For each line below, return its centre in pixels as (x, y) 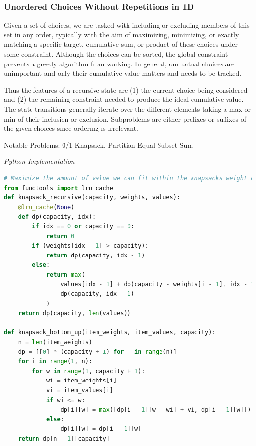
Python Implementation (39, 161)
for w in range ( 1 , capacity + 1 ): (89, 371)
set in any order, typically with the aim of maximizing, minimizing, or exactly (122, 34)
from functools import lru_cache (59, 188)
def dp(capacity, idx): (57, 217)
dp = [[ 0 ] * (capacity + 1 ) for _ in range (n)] (97, 352)
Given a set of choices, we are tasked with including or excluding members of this (127, 25)
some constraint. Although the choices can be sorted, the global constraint (116, 54)
